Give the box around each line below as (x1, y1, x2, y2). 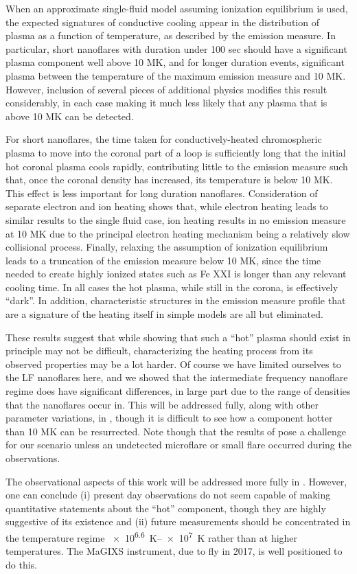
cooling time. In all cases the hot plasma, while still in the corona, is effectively (5, 279, 338, 294)
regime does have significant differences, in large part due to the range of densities (5, 384, 351, 398)
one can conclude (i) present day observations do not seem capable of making (5, 487, 331, 502)
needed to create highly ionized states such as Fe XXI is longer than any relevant (5, 266, 347, 281)
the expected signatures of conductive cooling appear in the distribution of (5, 14, 319, 29)
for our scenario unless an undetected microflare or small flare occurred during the (5, 437, 352, 452)
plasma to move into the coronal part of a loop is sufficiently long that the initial (5, 145, 346, 159)
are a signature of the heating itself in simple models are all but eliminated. (5, 307, 323, 321)
